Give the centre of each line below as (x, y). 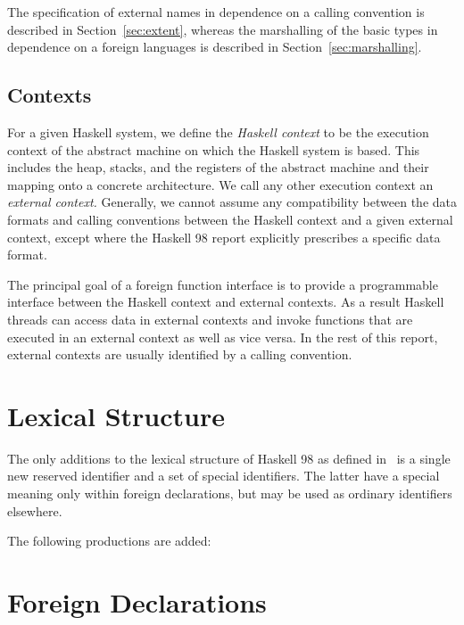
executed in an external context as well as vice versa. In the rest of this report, (223, 337)
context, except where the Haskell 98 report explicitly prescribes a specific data (224, 237)
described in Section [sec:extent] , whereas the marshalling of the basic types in (223, 29)
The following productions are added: (109, 541)
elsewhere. (35, 510)
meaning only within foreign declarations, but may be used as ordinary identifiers (230, 493)
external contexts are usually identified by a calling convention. (180, 354)
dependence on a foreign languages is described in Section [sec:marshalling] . (215, 47)
